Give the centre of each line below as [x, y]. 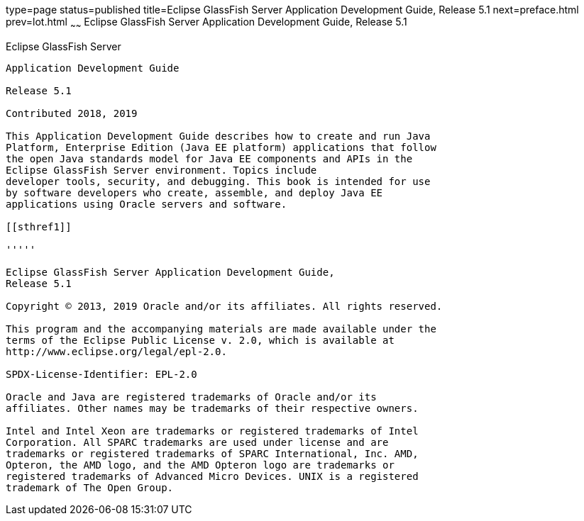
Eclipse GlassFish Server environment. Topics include [161, 170]
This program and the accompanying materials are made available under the [221, 329]
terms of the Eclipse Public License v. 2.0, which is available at [200, 340]
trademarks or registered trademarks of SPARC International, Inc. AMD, [212, 453]
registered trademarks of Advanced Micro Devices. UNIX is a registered [212, 476]
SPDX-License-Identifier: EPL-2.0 [101, 374]
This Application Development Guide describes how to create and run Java [218, 136]
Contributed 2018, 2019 [72, 113]
